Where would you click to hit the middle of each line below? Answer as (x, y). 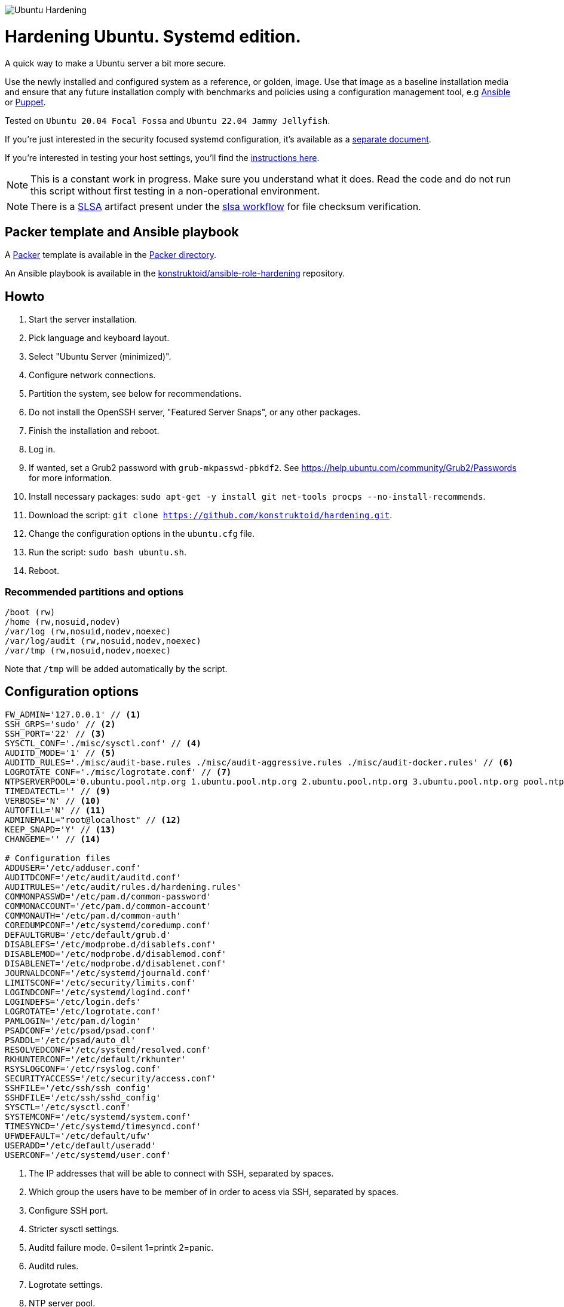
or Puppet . (25, 102)
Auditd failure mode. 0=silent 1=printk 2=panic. (121, 1247)
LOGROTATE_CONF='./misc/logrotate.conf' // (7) (118, 772)
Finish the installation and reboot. (94, 431)
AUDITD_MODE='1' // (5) (60, 753)
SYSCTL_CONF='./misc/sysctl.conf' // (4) (103, 743)
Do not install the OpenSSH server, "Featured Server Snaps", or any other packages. (195, 412)
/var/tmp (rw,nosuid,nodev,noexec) (88, 650)
